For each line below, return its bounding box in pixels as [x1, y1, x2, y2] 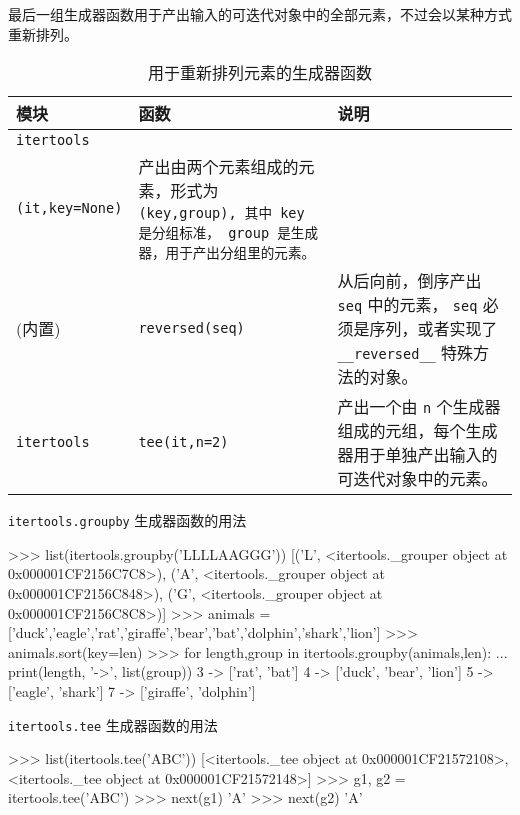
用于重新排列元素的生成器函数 [147, 61, 372, 85]
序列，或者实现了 [369, 317, 498, 341]
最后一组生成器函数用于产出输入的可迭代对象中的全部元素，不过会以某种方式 [8, 4, 512, 24]
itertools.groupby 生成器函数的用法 [8, 510, 247, 531]
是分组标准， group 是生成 [138, 225, 319, 242]
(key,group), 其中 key [138, 205, 305, 222]
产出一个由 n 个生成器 [337, 395, 501, 419]
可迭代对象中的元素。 [337, 467, 498, 491]
